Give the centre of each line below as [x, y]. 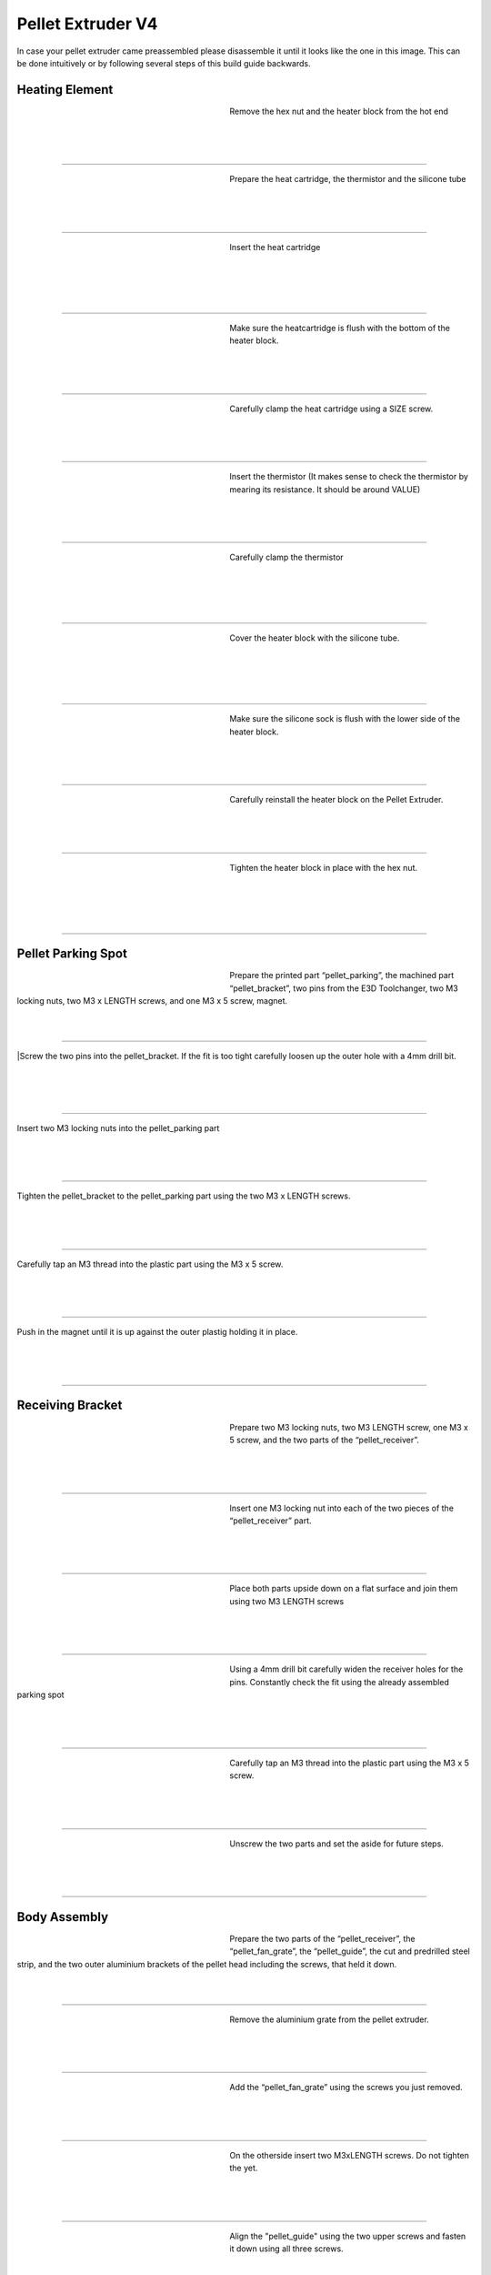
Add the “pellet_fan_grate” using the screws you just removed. [346, 2088]
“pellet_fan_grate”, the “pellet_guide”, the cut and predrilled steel [350, 1951]
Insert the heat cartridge [275, 247]
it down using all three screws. [287, 2249]
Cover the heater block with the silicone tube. [315, 638]
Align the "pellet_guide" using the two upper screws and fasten [348, 2236]
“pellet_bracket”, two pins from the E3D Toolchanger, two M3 [344, 988]
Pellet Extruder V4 [87, 24]
